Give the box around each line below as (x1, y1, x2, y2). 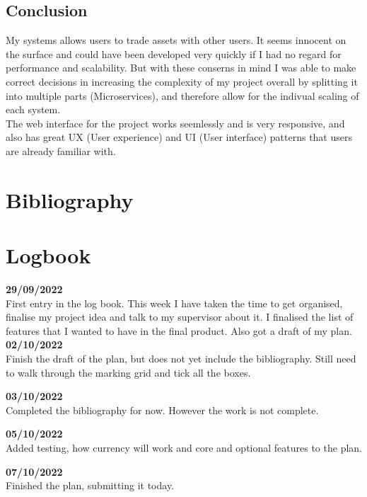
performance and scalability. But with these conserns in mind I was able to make (6, 60, 356, 75)
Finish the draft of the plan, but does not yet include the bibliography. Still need (6, 351, 356, 366)
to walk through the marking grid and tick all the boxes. (6, 365, 251, 379)
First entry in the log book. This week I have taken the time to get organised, (6, 295, 343, 310)
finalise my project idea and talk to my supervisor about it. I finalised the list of (6, 309, 354, 324)
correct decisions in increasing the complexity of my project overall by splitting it (6, 74, 358, 88)
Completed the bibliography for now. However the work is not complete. (6, 402, 319, 417)
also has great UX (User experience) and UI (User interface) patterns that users (6, 130, 352, 144)
